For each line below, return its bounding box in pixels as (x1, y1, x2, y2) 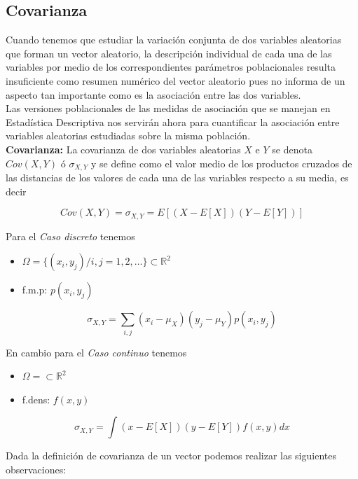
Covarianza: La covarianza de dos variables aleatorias (6, 141, 241, 156)
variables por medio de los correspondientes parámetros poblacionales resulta (6, 60, 336, 74)
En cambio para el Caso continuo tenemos (6, 345, 187, 359)
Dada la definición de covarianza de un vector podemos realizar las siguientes (6, 448, 336, 463)
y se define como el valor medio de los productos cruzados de (91, 155, 352, 170)
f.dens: (22, 391, 50, 406)
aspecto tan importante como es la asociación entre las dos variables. (6, 87, 301, 102)
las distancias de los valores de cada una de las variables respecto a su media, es (6, 170, 349, 184)
